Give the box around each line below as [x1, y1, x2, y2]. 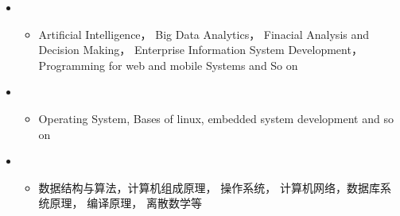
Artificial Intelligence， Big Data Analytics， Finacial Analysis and [38, 25, 370, 42]
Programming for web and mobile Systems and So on [38, 56, 298, 73]
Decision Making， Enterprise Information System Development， [38, 41, 363, 58]
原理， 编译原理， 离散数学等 [49, 195, 202, 211]
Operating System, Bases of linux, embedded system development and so [38, 110, 394, 126]
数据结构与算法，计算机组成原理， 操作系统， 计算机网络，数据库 [38, 179, 380, 195]
